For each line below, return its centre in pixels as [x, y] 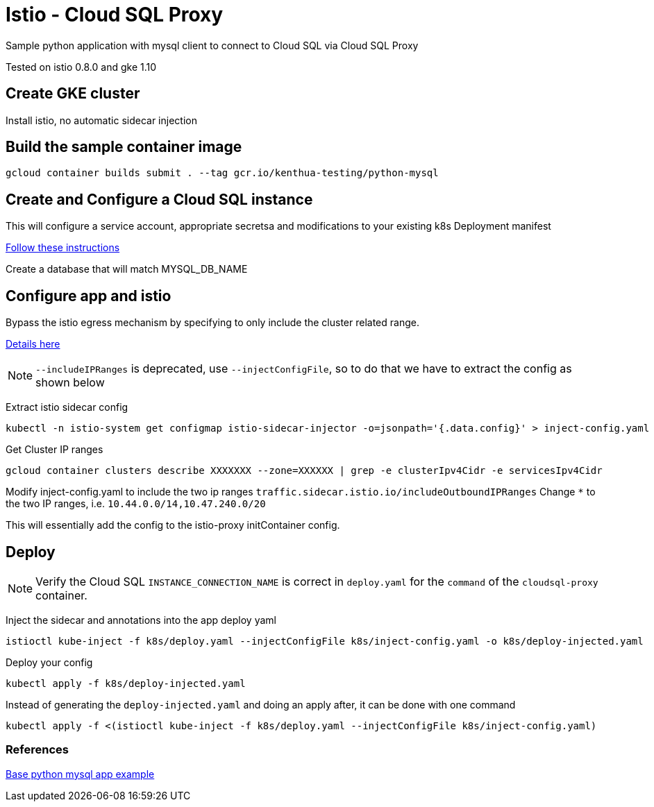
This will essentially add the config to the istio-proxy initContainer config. [173, 525]
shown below [70, 383]
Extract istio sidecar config [67, 407]
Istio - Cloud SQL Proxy [115, 15]
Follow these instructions [63, 248]
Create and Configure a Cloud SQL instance [159, 199]
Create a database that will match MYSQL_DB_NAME [127, 269]
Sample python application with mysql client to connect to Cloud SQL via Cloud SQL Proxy [212, 45]
